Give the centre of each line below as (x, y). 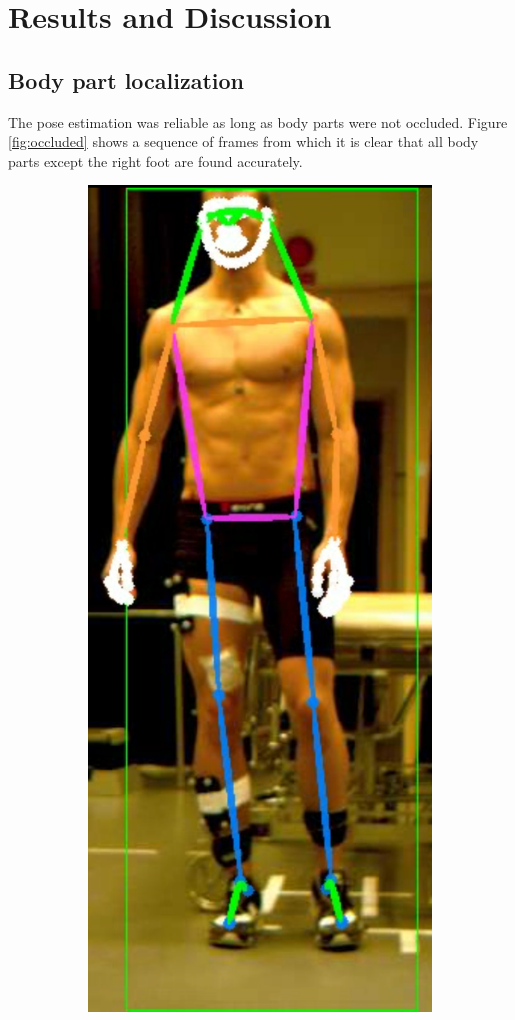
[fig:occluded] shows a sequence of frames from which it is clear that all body (243, 141)
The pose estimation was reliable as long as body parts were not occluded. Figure (258, 121)
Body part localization (126, 79)
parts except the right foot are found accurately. (155, 160)
